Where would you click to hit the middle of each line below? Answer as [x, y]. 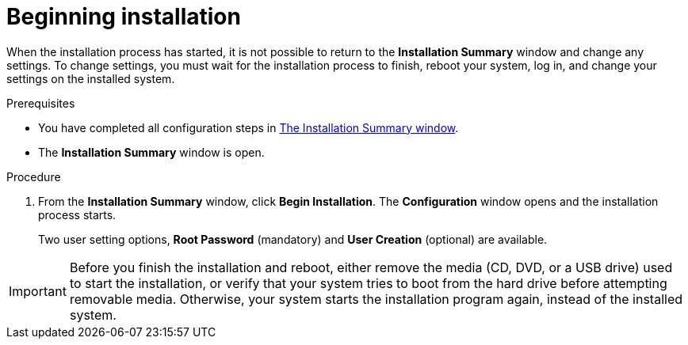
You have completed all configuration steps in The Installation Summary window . [248, 127]
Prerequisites [41, 103]
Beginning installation [124, 17]
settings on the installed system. [91, 78]
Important [38, 291]
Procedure [34, 176]
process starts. [77, 214]
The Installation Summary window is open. [151, 152]
